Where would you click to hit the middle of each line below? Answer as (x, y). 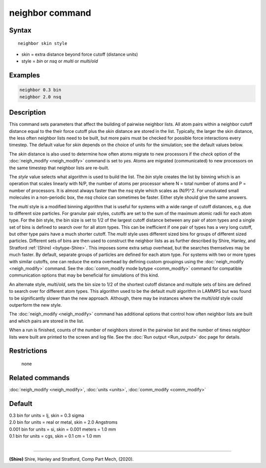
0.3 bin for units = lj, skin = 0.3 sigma (47, 415)
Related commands (39, 378)
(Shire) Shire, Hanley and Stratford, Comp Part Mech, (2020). (71, 459)
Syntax (20, 30)
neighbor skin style (43, 43)
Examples (25, 76)
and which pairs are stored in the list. (47, 321)
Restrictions (28, 351)
